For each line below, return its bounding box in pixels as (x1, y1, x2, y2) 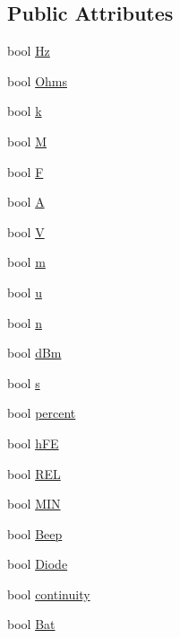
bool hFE (7, 433, 59, 452)
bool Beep (7, 524, 63, 543)
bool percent (7, 403, 76, 422)
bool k (7, 102, 42, 120)
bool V (7, 222, 45, 241)
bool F (7, 162, 44, 181)
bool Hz (7, 41, 50, 60)
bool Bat (7, 615, 56, 634)
